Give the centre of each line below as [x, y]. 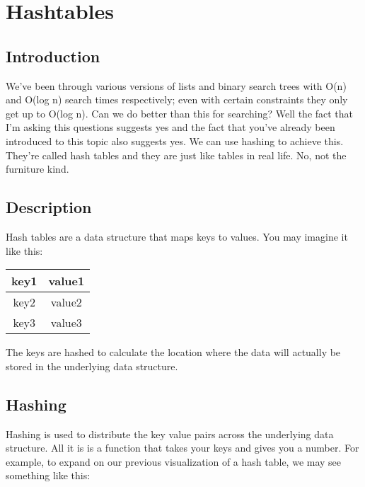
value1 [66, 281]
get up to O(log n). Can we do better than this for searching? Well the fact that [180, 113]
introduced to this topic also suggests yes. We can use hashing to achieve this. [175, 141]
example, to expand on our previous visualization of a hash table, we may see [174, 461]
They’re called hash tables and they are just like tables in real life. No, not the [176, 155]
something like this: [48, 475]
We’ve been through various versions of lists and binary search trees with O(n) [176, 85]
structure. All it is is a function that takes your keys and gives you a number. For [182, 448]
